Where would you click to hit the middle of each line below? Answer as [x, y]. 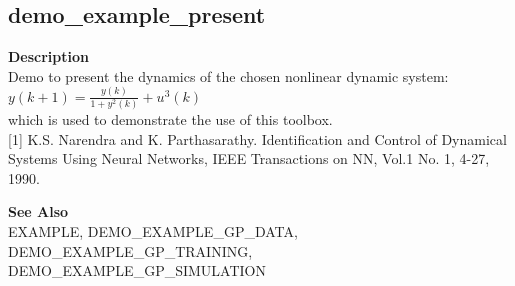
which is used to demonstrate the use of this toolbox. [170, 119]
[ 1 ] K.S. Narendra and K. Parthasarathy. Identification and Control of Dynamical [257, 138]
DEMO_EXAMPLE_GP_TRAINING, [130, 250]
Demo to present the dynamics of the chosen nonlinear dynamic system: [228, 75]
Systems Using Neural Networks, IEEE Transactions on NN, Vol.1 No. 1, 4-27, [249, 158]
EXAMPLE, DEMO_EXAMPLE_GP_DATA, [153, 230]
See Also [38, 211]
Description [49, 56]
